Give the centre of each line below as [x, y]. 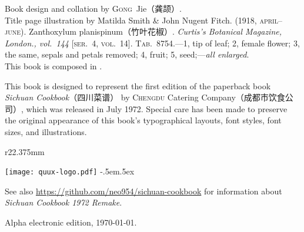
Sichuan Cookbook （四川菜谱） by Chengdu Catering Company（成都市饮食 [145, 97]
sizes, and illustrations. [46, 131]
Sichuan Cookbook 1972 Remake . [64, 202]
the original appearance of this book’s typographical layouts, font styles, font [143, 120]
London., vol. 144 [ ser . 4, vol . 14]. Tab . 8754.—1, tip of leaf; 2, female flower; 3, [152, 43]
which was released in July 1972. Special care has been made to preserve [157, 108]
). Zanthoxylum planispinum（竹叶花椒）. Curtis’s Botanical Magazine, [151, 31]
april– [271, 20]
